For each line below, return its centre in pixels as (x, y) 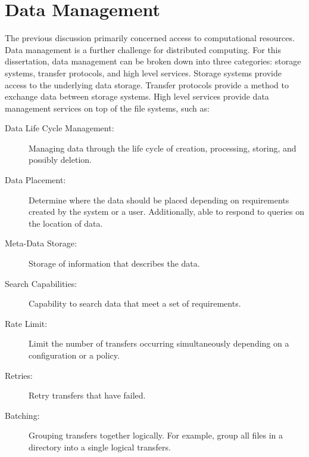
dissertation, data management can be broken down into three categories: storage (153, 61)
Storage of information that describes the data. (114, 263)
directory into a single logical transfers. (100, 447)
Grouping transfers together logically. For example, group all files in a (156, 435)
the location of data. (66, 223)
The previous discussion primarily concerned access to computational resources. (150, 38)
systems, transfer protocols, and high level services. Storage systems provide (143, 72)
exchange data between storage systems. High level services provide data (137, 96)
